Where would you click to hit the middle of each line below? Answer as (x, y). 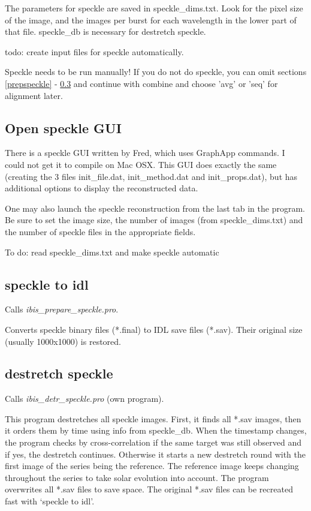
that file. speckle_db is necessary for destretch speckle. (105, 31)
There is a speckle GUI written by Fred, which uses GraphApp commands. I (145, 153)
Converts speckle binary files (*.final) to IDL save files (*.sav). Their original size (154, 329)
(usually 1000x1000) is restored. (63, 341)
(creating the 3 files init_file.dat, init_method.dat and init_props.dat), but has (151, 176)
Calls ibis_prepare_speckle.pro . (62, 309)
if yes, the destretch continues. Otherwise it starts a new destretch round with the (155, 454)
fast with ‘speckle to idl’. (50, 501)
